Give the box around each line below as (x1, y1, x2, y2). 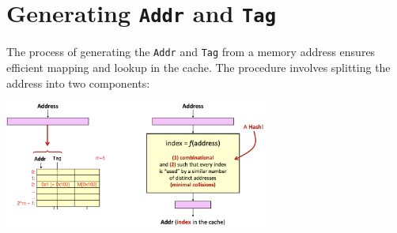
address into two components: (6, 74, 150, 91)
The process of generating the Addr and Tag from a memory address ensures (6, 43, 376, 60)
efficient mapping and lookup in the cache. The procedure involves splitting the (6, 58, 391, 75)
